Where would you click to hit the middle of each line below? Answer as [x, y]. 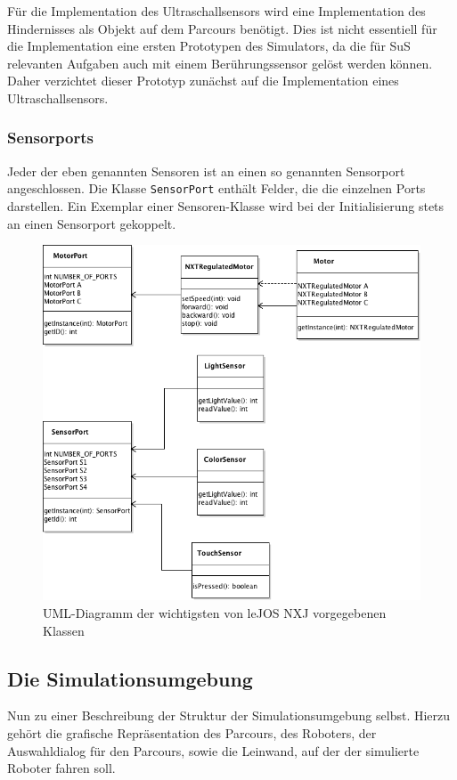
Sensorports [50, 138]
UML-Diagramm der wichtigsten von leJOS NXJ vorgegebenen [215, 613]
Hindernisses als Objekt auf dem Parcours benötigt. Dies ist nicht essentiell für [222, 28]
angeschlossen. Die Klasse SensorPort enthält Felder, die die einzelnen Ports [216, 188]
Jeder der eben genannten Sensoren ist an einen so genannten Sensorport [206, 171]
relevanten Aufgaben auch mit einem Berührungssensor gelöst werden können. [220, 63]
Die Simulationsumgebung [130, 678]
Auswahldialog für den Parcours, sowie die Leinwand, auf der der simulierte [213, 750]
